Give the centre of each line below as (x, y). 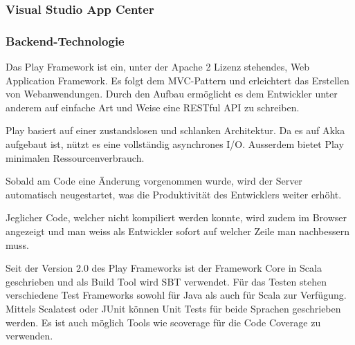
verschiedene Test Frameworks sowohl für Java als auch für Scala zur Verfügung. (176, 295)
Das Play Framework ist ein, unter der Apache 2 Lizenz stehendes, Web (158, 67)
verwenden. (29, 336)
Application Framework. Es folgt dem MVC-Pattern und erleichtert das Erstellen (177, 80)
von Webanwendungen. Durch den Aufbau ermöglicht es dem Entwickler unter (172, 94)
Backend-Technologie (65, 40)
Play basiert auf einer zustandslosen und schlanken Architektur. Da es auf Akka (175, 130)
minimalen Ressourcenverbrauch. (75, 157)
